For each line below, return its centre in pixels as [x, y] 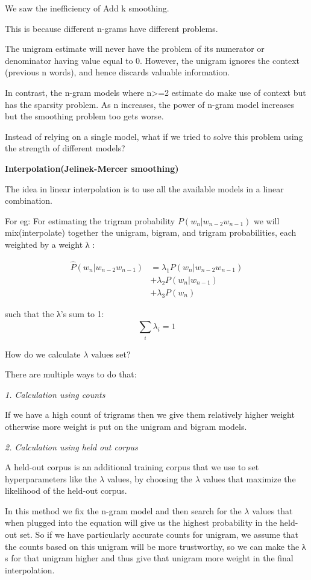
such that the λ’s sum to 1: [55, 313]
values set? [111, 354]
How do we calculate [43, 354]
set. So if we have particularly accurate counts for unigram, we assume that [159, 534]
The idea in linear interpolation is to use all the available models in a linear [144, 188]
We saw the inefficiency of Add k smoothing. [87, 8]
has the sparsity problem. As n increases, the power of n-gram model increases [149, 104]
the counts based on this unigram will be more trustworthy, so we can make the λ [155, 546]
